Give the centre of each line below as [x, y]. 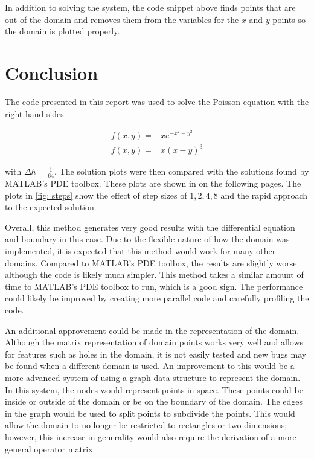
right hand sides [34, 113]
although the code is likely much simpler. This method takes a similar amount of [154, 274]
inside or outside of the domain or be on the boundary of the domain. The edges [154, 401]
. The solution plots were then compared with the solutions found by [182, 171]
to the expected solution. [51, 207]
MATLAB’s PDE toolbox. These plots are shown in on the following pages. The [153, 183]
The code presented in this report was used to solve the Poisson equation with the [157, 101]
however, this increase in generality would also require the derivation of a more [151, 436]
